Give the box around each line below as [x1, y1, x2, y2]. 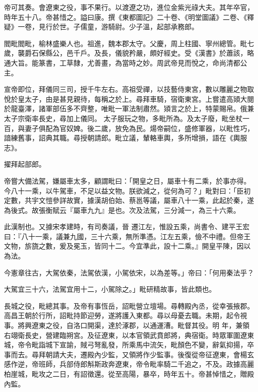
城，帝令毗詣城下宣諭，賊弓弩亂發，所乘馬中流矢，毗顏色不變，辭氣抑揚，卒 [4, 339, 254, 350]
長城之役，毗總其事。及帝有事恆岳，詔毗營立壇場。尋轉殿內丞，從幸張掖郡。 [4, 300, 254, 311]
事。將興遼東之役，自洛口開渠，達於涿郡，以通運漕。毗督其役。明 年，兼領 [4, 320, 250, 330]
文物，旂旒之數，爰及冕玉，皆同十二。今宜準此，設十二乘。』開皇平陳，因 [4, 241, 244, 251]
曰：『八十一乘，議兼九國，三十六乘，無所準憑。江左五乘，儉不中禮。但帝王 [4, 231, 251, 241]
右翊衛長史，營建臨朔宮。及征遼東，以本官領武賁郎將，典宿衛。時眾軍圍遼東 [4, 329, 254, 340]
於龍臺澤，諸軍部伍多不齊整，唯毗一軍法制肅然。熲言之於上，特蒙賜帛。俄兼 [4, 103, 254, 114]
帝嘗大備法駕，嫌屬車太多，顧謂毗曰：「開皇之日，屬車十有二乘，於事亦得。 [4, 175, 251, 186]
